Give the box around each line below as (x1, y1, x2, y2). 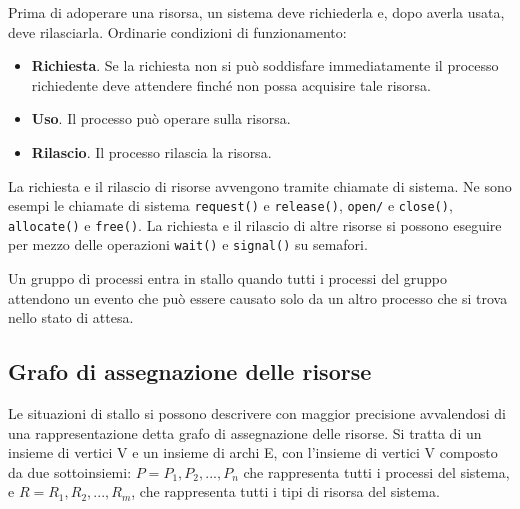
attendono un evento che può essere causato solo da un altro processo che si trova (8, 287, 508, 308)
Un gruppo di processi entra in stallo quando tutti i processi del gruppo (8, 268, 447, 289)
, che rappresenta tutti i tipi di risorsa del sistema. (131, 481, 440, 502)
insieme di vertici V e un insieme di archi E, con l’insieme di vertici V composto (8, 442, 498, 463)
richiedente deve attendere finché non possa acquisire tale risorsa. (31, 74, 431, 95)
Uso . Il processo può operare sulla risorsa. (31, 108, 291, 129)
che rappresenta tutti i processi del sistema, (243, 461, 510, 482)
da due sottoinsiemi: (8, 461, 132, 482)
